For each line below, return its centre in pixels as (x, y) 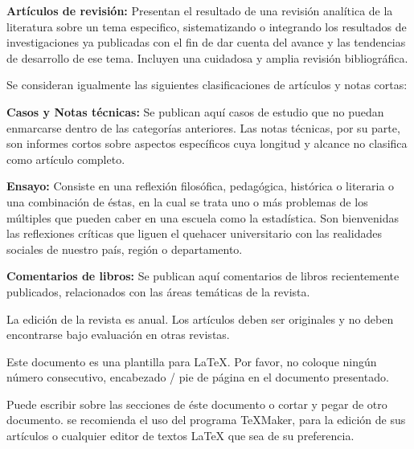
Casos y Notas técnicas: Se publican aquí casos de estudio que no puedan (195, 111)
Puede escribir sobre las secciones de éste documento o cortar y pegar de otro (197, 404)
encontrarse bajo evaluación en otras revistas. (118, 335)
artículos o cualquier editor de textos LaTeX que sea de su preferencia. (180, 436)
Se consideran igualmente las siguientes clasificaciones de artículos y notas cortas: (207, 85)
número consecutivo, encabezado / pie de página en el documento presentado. (198, 377)
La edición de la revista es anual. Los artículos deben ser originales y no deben (200, 318)
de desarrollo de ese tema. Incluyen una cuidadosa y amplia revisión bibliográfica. (207, 57)
